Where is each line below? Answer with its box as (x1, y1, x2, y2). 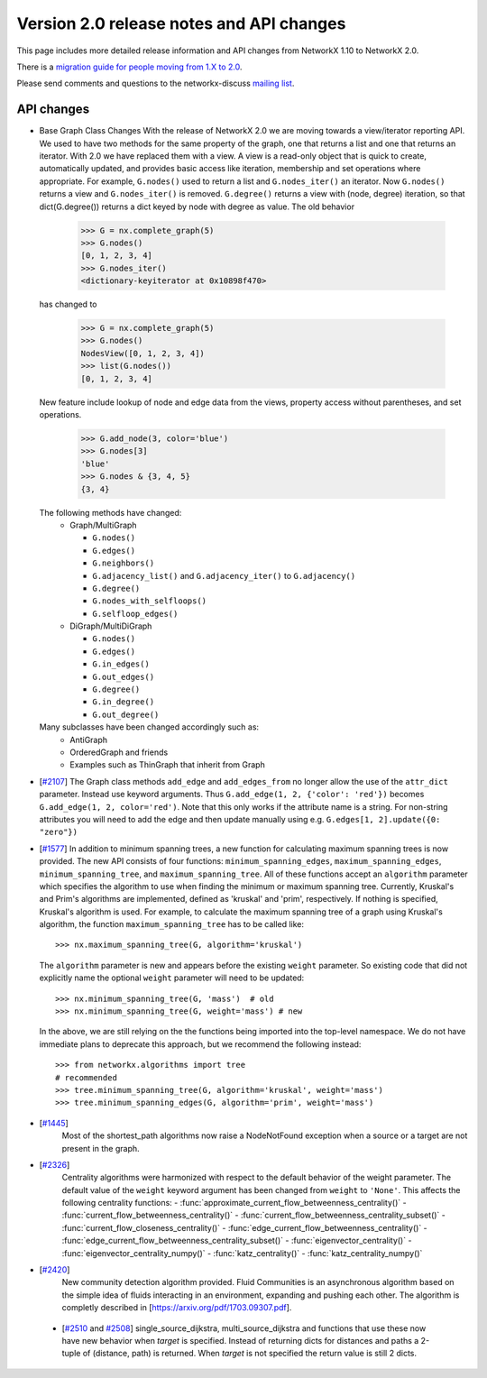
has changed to (39, 299, 97, 310)
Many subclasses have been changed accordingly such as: (39, 721, 260, 732)
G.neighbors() (92, 558, 155, 568)
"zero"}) (39, 827, 78, 838)
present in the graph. (61, 1143, 140, 1153)
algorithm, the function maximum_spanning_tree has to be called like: (39, 919, 305, 930)
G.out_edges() (92, 672, 155, 682)
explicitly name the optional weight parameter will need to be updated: (39, 972, 305, 983)
